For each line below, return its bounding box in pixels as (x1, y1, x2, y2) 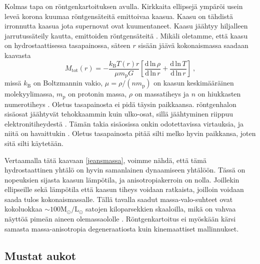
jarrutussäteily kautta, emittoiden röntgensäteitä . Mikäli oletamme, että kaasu (4, 30, 248, 40)
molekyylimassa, (4, 88, 54, 99)
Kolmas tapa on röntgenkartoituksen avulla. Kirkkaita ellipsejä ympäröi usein (4, 1, 243, 11)
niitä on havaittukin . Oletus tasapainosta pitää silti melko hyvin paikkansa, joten (4, 128, 256, 138)
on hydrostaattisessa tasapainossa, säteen (4, 40, 130, 50)
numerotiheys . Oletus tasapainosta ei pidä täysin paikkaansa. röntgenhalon (4, 98, 236, 109)
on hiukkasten (197, 88, 241, 99)
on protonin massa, (68, 88, 127, 99)
